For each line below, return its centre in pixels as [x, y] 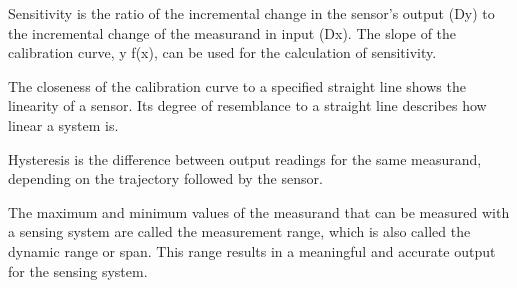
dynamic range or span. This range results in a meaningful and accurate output [252, 250]
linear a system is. [63, 124]
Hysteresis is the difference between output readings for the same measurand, [245, 158]
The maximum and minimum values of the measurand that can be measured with [259, 211]
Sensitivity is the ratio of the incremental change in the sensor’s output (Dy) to [251, 13]
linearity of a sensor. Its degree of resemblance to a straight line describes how [247, 105]
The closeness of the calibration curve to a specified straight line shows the [237, 85]
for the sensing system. [78, 270]
